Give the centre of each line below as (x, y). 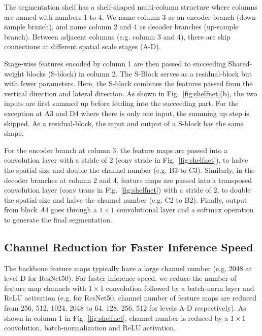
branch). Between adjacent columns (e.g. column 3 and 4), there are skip (117, 36)
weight (14, 73)
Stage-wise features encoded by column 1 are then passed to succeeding (115, 63)
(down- (247, 16)
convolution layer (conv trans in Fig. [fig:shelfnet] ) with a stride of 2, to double (127, 190)
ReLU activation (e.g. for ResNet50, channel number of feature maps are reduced (130, 298)
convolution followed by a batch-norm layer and (180, 288)
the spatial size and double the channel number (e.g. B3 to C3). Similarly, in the (129, 170)
